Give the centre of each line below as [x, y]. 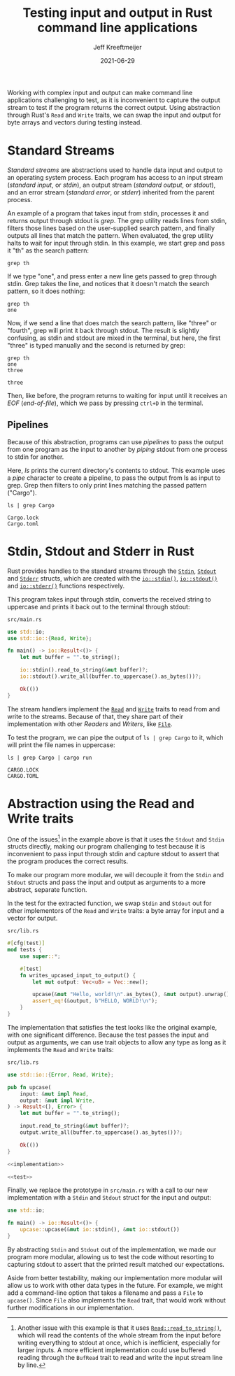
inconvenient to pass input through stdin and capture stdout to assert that [113, 854]
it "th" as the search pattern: [48, 250]
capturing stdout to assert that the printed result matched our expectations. [116, 1264]
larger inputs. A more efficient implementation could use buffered [112, 1350]
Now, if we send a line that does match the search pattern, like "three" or [112, 322]
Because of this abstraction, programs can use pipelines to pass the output [115, 441]
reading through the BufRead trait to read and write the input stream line [120, 1357]
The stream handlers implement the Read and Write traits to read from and [114, 709]
